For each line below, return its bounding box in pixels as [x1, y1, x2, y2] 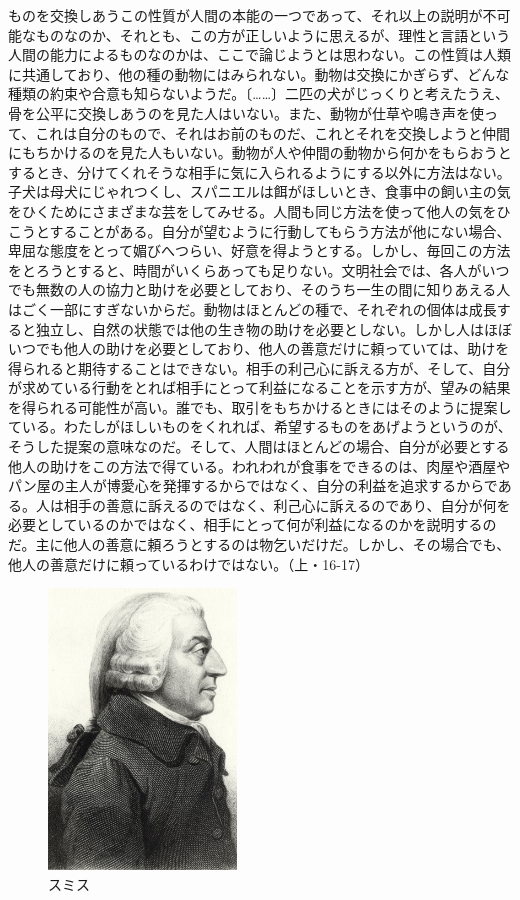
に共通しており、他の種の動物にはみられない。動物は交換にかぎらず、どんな [8, 63, 510, 84]
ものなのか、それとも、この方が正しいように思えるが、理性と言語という [35, 24, 511, 45]
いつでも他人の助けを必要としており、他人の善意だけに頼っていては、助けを [8, 338, 510, 359]
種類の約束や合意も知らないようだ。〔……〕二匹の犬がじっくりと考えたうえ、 [8, 83, 510, 104]
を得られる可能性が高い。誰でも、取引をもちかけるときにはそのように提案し [8, 396, 512, 417]
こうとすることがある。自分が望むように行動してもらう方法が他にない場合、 [8, 220, 511, 241]
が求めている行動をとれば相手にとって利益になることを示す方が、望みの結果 [8, 377, 511, 398]
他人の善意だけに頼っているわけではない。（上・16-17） [8, 553, 369, 574]
